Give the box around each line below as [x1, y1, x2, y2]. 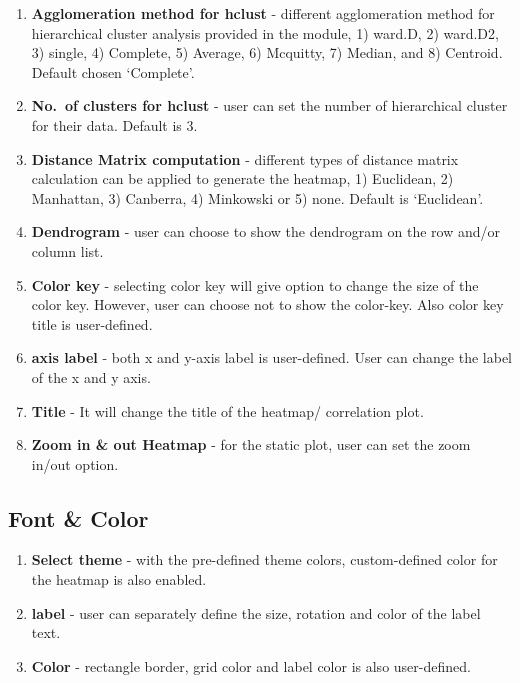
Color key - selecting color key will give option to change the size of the [31, 274, 479, 295]
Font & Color [8, 502, 149, 533]
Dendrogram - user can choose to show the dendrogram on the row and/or [31, 221, 500, 242]
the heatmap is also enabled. [31, 569, 207, 590]
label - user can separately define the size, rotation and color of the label [31, 602, 481, 623]
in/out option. [31, 453, 119, 474]
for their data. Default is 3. [31, 114, 198, 135]
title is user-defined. [31, 313, 153, 334]
